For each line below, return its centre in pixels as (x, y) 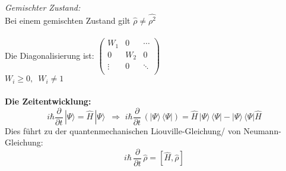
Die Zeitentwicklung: (48, 101)
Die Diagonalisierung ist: (50, 55)
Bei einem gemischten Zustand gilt (68, 20)
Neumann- (262, 130)
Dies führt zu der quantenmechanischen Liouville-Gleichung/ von (123, 130)
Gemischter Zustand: (43, 7)
